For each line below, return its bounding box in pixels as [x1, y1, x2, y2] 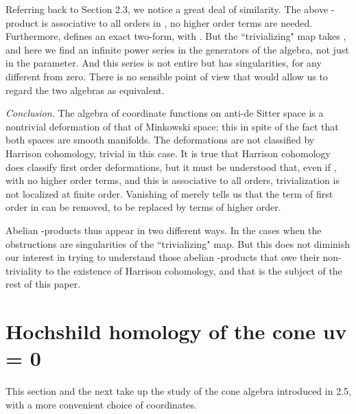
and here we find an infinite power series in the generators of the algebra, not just [5, 42, 349, 56]
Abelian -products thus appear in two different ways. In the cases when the [5, 222, 322, 237]
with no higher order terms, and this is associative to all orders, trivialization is [5, 173, 340, 187]
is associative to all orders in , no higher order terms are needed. [41, 15, 313, 30]
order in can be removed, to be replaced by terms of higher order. [5, 200, 281, 214]
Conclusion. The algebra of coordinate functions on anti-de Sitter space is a [5, 106, 324, 120]
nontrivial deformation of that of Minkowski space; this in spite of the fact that [5, 119, 339, 133]
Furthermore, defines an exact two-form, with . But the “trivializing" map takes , [5, 29, 346, 43]
